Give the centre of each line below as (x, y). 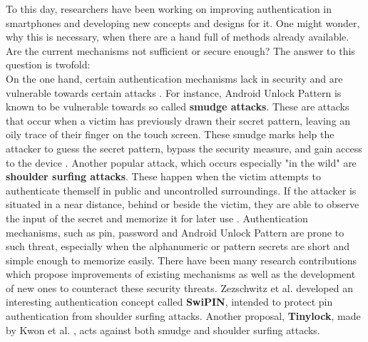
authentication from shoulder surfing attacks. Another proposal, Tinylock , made (183, 316)
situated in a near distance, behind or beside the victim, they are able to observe (183, 204)
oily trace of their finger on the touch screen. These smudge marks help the (170, 134)
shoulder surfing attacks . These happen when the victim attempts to (163, 176)
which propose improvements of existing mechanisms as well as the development (181, 274)
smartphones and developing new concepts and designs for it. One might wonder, (183, 22)
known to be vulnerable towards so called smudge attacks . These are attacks (178, 107)
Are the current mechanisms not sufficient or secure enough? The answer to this (180, 50)
